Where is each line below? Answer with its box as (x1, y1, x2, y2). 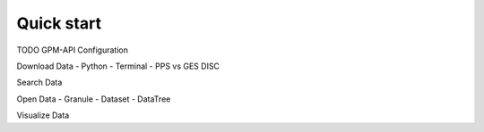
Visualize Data (16, 110, 70, 120)
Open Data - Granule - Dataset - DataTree (16, 94, 171, 104)
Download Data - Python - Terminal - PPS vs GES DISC (16, 61, 220, 71)
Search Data (16, 77, 63, 88)
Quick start (16, 13, 102, 33)
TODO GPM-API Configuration (16, 45, 129, 55)
